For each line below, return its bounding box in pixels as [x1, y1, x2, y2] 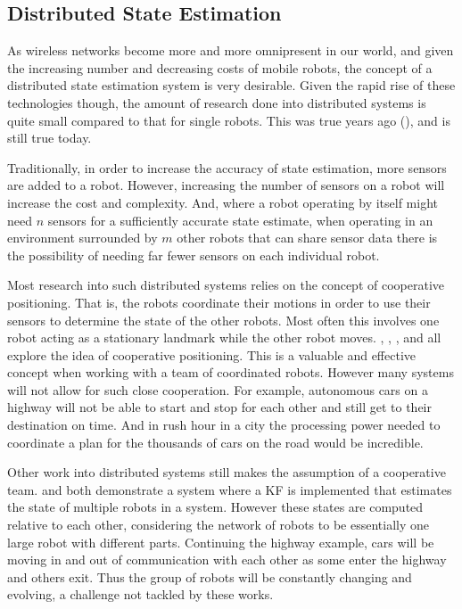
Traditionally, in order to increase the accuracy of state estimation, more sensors [7, 158, 447, 177]
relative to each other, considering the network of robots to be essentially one [7, 515, 429, 534]
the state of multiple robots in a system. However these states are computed [7, 498, 424, 516]
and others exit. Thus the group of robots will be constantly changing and [7, 567, 412, 586]
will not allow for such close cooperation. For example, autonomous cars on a [7, 380, 428, 399]
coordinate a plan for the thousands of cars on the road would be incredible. [7, 432, 424, 451]
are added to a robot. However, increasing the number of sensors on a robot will [7, 176, 445, 194]
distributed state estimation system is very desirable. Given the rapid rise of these [7, 76, 456, 95]
